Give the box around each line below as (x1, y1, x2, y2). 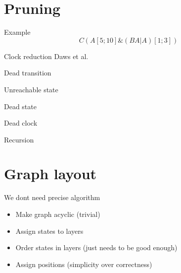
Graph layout (4, 163, 97, 184)
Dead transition (4, 68, 51, 78)
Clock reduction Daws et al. (4, 51, 89, 61)
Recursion (4, 134, 34, 144)
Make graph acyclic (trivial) (15, 209, 100, 219)
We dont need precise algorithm (4, 192, 100, 203)
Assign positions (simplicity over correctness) (15, 259, 152, 269)
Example (4, 27, 31, 37)
